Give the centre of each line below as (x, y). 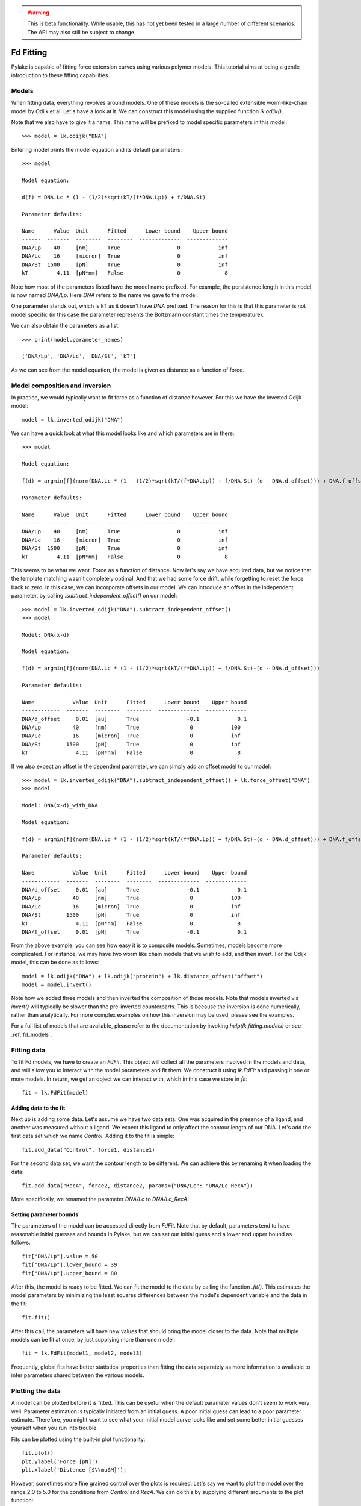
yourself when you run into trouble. (55, 1428)
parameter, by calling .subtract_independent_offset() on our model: (94, 596)
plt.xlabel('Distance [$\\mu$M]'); (74, 1470)
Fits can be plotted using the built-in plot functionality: (78, 1439)
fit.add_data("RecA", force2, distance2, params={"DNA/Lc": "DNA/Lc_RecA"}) (138, 1186)
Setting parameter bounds (45, 1214)
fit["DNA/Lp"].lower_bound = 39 (69, 1265)
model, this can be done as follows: (55, 962)
